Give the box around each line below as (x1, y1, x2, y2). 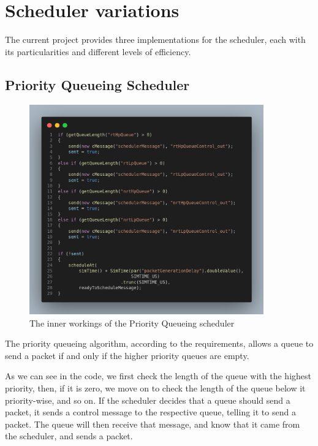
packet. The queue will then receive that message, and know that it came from (5, 417, 300, 430)
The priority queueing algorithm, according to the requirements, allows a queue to (5, 337, 314, 350)
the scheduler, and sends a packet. (5, 429, 133, 442)
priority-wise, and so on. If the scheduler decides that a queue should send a (5, 393, 290, 406)
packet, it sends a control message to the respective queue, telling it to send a (5, 406, 296, 418)
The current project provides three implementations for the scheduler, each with (5, 33, 306, 46)
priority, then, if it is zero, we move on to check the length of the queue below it (5, 381, 306, 394)
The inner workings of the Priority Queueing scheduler (29, 316, 235, 329)
